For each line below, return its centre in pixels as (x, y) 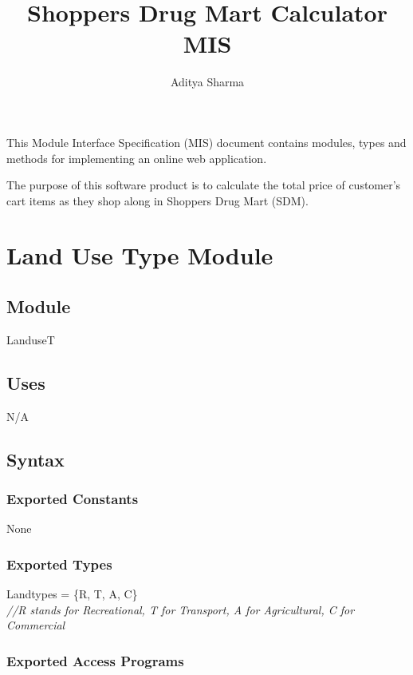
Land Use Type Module (140, 255)
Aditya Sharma (207, 82)
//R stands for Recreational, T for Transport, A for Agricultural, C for (181, 609)
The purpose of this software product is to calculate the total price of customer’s (204, 185)
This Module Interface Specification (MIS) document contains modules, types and (206, 142)
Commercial (36, 625)
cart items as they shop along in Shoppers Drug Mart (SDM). (157, 200)
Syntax (35, 459)
